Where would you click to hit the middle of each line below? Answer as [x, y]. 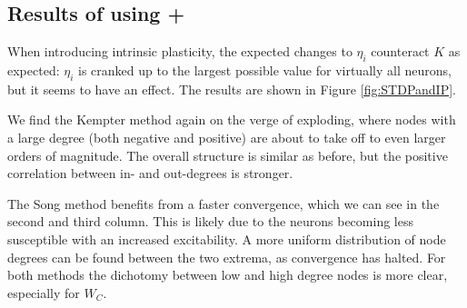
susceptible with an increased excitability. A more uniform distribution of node [227, 238]
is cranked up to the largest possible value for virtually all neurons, [265, 70]
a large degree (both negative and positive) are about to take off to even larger [227, 137]
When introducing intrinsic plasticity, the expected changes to [180, 51]
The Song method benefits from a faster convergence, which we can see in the [224, 203]
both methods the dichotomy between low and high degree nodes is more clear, [228, 275]
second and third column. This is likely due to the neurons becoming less [210, 221]
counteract [400, 51]
